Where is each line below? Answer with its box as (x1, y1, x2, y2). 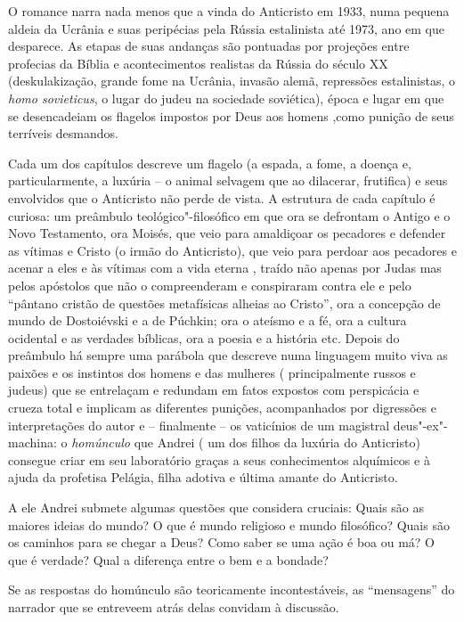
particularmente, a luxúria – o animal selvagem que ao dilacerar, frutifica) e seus (8, 171, 448, 190)
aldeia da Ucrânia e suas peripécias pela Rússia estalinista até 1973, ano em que (8, 19, 444, 37)
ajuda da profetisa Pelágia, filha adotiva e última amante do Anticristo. (8, 468, 398, 487)
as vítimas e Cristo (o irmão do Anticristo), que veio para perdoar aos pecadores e (8, 241, 457, 259)
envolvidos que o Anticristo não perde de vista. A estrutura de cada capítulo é (8, 188, 436, 207)
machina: (8, 433, 57, 452)
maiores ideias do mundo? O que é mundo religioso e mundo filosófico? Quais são (8, 515, 450, 534)
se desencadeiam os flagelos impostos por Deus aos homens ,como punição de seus (8, 106, 454, 125)
